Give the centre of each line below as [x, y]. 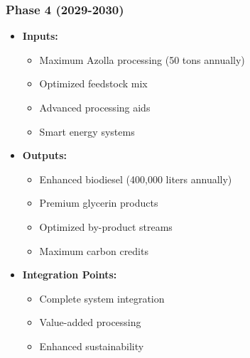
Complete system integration [102, 298]
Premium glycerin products [99, 203]
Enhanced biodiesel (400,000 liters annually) [136, 179]
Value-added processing [90, 322]
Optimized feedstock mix [93, 83]
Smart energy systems [87, 131]
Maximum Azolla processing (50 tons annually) [142, 59]
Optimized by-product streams [106, 226]
